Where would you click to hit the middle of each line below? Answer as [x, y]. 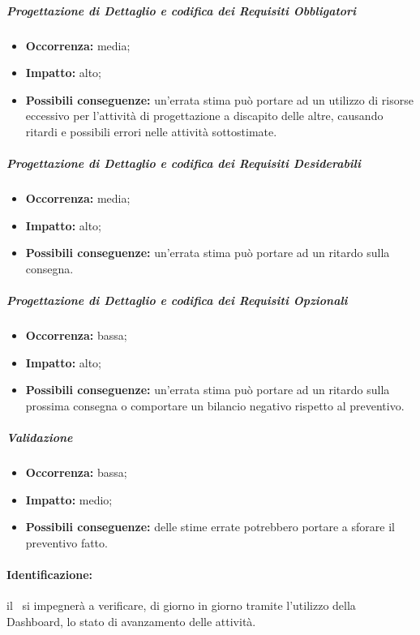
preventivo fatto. [66, 542]
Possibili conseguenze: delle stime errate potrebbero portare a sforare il [210, 527]
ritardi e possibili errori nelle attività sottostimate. [151, 131]
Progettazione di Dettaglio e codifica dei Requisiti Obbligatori [182, 10]
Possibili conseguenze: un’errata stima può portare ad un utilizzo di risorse [219, 99]
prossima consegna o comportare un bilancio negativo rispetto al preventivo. [215, 405]
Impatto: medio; [69, 499]
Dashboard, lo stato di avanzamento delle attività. [131, 621]
